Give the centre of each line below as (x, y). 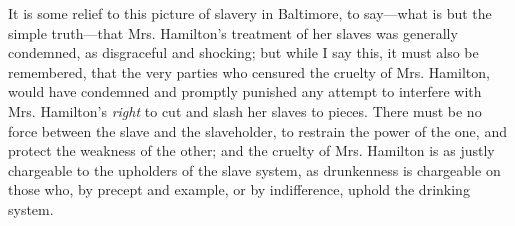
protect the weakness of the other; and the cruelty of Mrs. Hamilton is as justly (251, 150)
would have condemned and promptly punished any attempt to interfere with (245, 91)
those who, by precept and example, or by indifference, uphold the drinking (239, 189)
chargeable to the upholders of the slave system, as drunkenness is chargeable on (254, 169)
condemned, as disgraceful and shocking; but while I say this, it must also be (243, 52)
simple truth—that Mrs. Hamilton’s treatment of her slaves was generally (233, 32)
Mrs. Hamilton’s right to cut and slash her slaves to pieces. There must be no (245, 110)
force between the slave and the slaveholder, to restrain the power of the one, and (257, 130)
